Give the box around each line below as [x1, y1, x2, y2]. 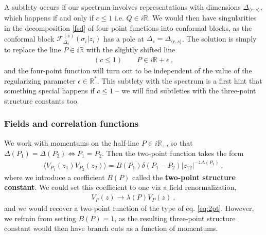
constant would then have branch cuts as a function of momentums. [4, 223, 218, 233]
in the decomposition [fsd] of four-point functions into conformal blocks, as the [4, 23, 252, 33]
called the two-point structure [132, 171, 236, 182]
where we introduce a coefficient [4, 171, 105, 182]
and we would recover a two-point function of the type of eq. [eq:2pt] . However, [4, 203, 254, 213]
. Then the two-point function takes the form [102, 147, 244, 158]
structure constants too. [4, 95, 79, 106]
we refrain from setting [4, 212, 76, 223]
